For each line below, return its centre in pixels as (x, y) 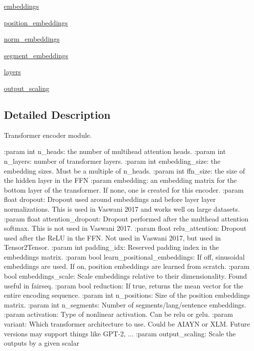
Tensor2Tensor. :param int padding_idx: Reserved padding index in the (112, 247)
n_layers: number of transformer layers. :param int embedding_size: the (112, 161)
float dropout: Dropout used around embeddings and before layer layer (110, 199)
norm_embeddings (32, 39)
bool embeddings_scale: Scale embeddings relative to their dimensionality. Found (126, 276)
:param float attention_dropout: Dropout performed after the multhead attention (126, 218)
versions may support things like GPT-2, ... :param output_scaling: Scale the (120, 333)
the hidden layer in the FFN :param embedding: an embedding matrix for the (120, 180)
